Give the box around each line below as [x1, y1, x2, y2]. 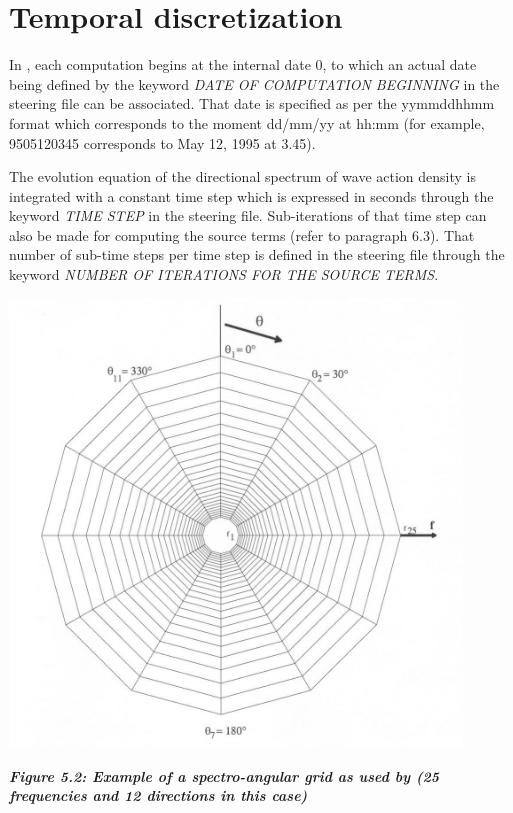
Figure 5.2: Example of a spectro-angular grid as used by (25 [9, 765, 440, 786]
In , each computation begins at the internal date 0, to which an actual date [9, 54, 477, 75]
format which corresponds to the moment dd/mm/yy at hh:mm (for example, [9, 112, 485, 133]
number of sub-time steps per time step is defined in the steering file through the [9, 244, 505, 265]
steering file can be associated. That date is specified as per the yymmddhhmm [9, 93, 495, 114]
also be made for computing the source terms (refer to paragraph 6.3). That [9, 224, 475, 245]
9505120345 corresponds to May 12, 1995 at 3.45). [9, 132, 316, 153]
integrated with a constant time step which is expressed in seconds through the [9, 185, 494, 206]
